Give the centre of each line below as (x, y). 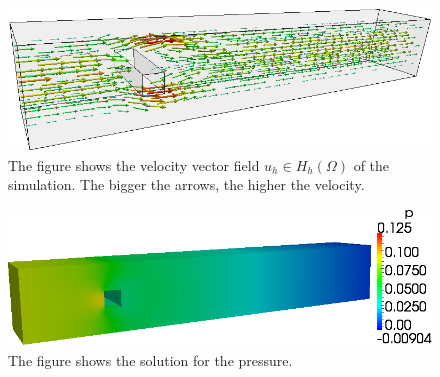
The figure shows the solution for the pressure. (150, 360)
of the (371, 164)
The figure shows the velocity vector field (134, 164)
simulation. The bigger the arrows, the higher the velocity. (186, 184)
